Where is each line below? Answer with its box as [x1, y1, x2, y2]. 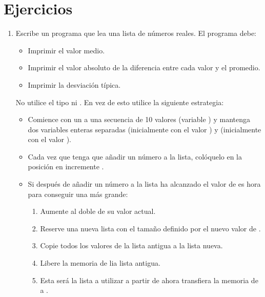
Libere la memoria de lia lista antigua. [40, 258, 160, 268]
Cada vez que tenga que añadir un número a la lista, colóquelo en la [28, 151, 242, 162]
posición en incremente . [28, 161, 104, 172]
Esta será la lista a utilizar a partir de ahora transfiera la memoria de [40, 274, 258, 285]
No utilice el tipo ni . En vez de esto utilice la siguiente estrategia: [15, 96, 224, 107]
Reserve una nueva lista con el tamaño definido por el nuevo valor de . [40, 223, 261, 233]
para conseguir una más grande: [28, 188, 128, 199]
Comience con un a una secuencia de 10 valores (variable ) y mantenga [28, 114, 250, 125]
